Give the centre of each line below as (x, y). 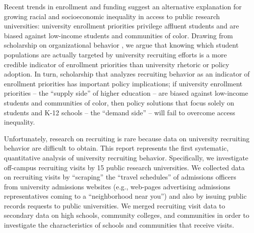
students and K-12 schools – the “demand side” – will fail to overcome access (120, 112)
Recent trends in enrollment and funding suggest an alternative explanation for (123, 6)
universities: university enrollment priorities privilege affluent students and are (122, 26)
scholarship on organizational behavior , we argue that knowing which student (121, 45)
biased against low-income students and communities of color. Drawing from (118, 35)
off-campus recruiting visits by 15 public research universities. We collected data (125, 167)
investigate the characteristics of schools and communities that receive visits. (119, 225)
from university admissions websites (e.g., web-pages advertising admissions (117, 186)
